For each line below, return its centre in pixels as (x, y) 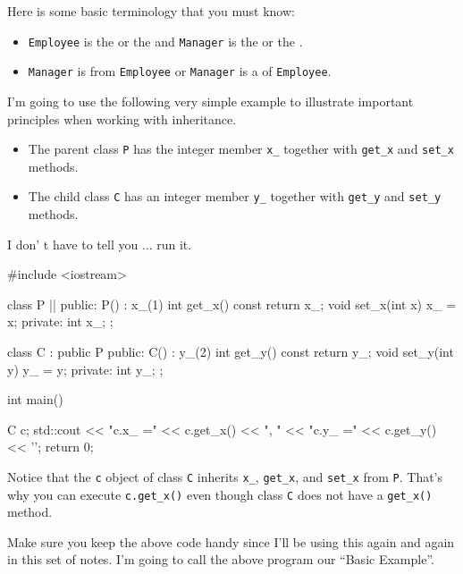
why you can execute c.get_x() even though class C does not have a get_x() (220, 494)
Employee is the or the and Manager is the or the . (165, 41)
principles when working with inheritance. (122, 118)
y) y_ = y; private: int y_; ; (85, 369)
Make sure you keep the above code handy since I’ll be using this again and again (231, 541)
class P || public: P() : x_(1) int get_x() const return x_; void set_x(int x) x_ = (232, 304)
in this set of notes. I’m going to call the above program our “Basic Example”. (221, 559)
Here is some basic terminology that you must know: (151, 11)
